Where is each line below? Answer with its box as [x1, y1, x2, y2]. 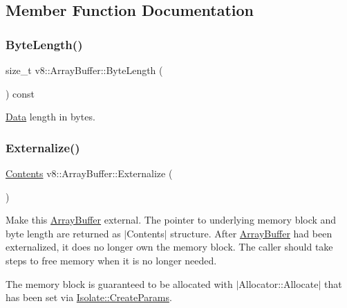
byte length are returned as [6, 226, 121, 240]
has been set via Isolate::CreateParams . [6, 290, 172, 305]
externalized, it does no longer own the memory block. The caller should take [6, 239, 333, 254]
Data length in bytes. [6, 109, 95, 124]
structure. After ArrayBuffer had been [170, 226, 332, 240]
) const [6, 86, 35, 100]
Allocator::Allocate [238, 276, 319, 291]
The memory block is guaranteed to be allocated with [6, 276, 233, 291]
